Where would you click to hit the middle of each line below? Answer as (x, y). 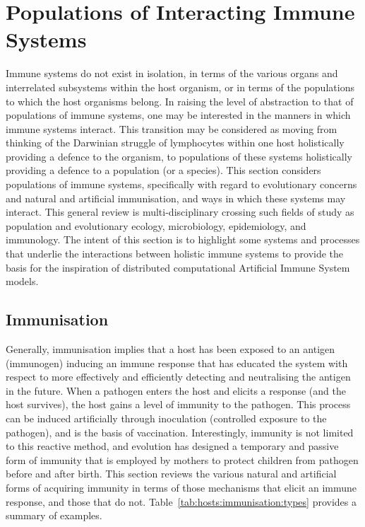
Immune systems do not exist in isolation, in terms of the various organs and (172, 73)
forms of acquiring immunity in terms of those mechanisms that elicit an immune (181, 487)
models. (22, 281)
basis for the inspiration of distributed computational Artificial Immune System (178, 267)
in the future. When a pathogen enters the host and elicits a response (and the (176, 390)
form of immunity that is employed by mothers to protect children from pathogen (182, 459)
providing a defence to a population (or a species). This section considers (163, 170)
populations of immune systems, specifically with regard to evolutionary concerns (181, 184)
